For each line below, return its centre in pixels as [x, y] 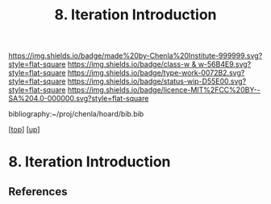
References [38, 192]
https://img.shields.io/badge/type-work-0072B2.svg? [156, 73]
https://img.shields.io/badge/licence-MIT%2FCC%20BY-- [164, 90]
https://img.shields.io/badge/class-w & [132, 64]
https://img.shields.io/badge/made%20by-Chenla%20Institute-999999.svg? [135, 56]
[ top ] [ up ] [24, 129]
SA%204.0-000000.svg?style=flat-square [79, 99]
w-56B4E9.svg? [225, 64]
